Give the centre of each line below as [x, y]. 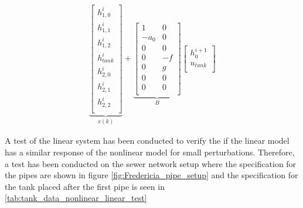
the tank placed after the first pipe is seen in [85, 186]
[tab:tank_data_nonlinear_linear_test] [76, 198]
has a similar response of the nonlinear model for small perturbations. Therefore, [150, 152]
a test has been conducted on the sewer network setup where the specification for [151, 163]
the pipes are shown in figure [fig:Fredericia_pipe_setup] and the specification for [151, 175]
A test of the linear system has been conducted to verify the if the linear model [147, 141]
